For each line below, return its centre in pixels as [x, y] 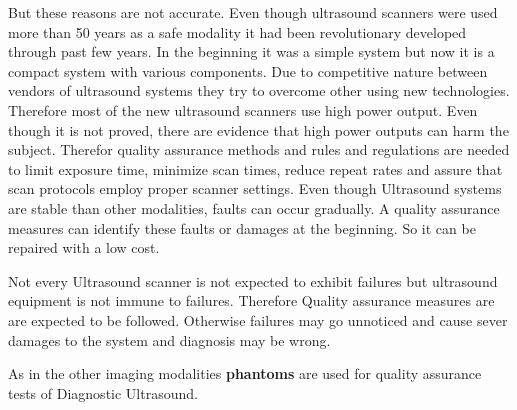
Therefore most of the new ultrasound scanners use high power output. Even [243, 109]
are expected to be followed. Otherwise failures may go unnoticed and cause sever [258, 319]
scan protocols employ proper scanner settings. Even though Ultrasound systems [255, 188]
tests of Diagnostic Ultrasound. [103, 392]
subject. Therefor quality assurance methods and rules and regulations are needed [259, 149]
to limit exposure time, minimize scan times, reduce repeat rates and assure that [255, 168]
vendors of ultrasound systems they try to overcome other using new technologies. [259, 90]
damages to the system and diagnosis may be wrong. [169, 339]
